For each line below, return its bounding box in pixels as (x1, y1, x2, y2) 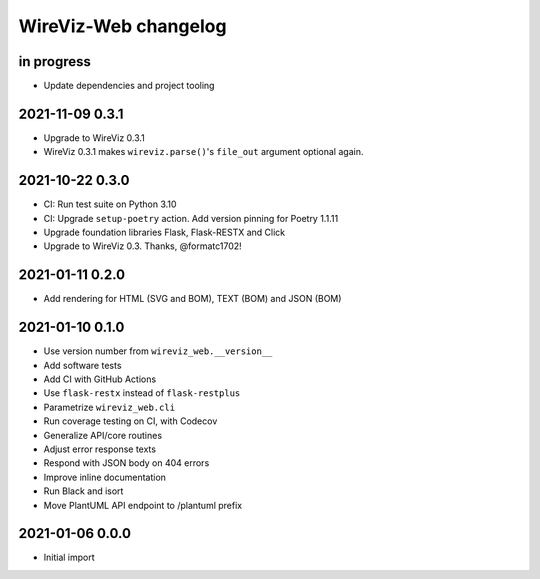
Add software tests (43, 359, 122, 371)
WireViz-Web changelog (18, 15, 227, 37)
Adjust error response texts (43, 443, 157, 455)
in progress (18, 53, 92, 70)
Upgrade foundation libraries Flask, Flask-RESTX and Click (43, 226, 286, 239)
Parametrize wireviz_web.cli (43, 401, 175, 413)
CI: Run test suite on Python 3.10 (43, 198, 177, 210)
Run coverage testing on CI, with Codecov (43, 415, 218, 427)
